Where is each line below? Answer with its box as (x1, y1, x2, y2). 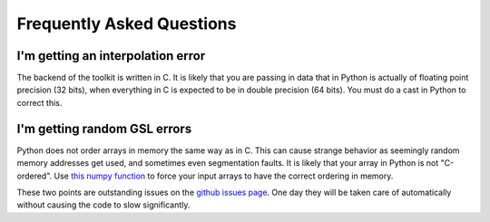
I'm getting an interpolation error (16, 48, 206, 63)
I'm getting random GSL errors (16, 121, 192, 136)
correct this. (16, 97, 63, 108)
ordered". (16, 170, 53, 181)
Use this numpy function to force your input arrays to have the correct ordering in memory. (54, 170, 394, 181)
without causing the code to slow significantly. (16, 199, 191, 210)
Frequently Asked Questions (16, 14, 237, 34)
